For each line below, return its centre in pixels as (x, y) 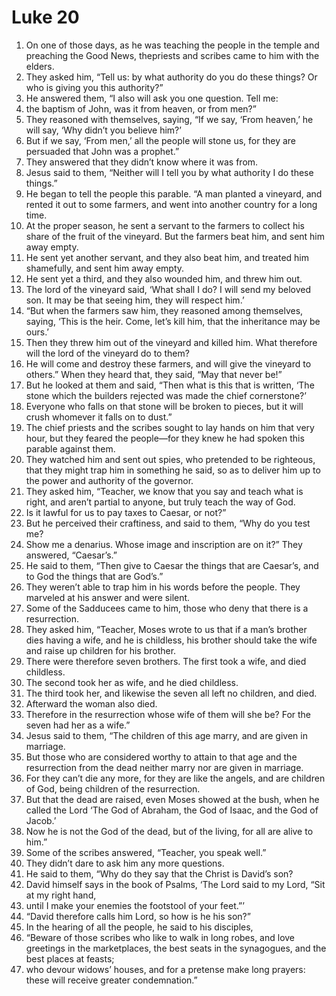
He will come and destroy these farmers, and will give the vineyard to (168, 363)
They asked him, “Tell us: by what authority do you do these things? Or (171, 77)
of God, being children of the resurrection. (113, 788)
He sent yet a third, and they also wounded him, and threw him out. (164, 278)
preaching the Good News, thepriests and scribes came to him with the (172, 55)
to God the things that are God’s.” (94, 576)
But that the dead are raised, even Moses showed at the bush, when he (172, 799)
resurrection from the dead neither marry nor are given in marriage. (164, 767)
